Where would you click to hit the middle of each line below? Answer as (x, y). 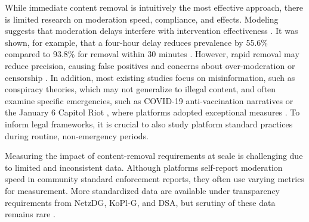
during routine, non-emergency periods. (77, 135)
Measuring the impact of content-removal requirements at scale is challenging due (154, 156)
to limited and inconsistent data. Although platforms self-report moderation (144, 167)
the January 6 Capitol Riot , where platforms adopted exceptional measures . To (152, 112)
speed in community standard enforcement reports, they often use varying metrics (154, 179)
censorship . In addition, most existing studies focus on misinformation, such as (150, 77)
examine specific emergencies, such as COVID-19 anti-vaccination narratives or (149, 100)
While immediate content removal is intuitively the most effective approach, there (154, 7)
